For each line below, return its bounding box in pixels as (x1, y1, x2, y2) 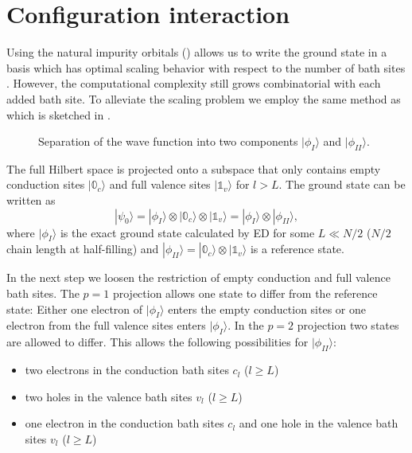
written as (6, 192, 56, 209)
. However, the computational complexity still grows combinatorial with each (6, 75, 381, 92)
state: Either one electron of (6, 300, 143, 317)
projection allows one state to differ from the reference (112, 285, 378, 302)
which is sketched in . (6, 106, 111, 123)
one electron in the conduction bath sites (25, 415, 224, 432)
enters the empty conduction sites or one (168, 300, 366, 317)
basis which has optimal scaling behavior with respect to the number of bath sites (6, 59, 406, 76)
